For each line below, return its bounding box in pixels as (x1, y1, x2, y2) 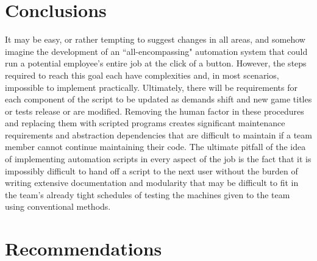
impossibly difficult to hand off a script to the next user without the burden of (5, 164, 298, 177)
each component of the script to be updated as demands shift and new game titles (5, 93, 312, 105)
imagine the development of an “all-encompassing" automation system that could (5, 45, 308, 57)
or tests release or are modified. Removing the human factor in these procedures (5, 104, 304, 117)
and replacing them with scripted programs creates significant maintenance (5, 116, 285, 129)
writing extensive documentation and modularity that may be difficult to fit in (5, 176, 299, 189)
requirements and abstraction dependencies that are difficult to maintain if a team (5, 128, 312, 141)
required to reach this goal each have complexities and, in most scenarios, (5, 68, 279, 81)
